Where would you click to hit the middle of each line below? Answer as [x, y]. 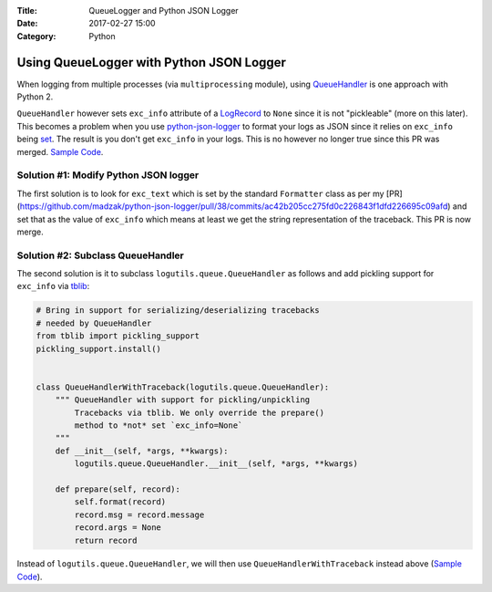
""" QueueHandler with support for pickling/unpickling [183, 400]
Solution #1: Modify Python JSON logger [108, 175]
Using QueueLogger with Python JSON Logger [152, 62]
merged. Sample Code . [60, 151]
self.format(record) [120, 502]
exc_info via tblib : [53, 286]
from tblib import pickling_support [118, 336]
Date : [27, 24]
